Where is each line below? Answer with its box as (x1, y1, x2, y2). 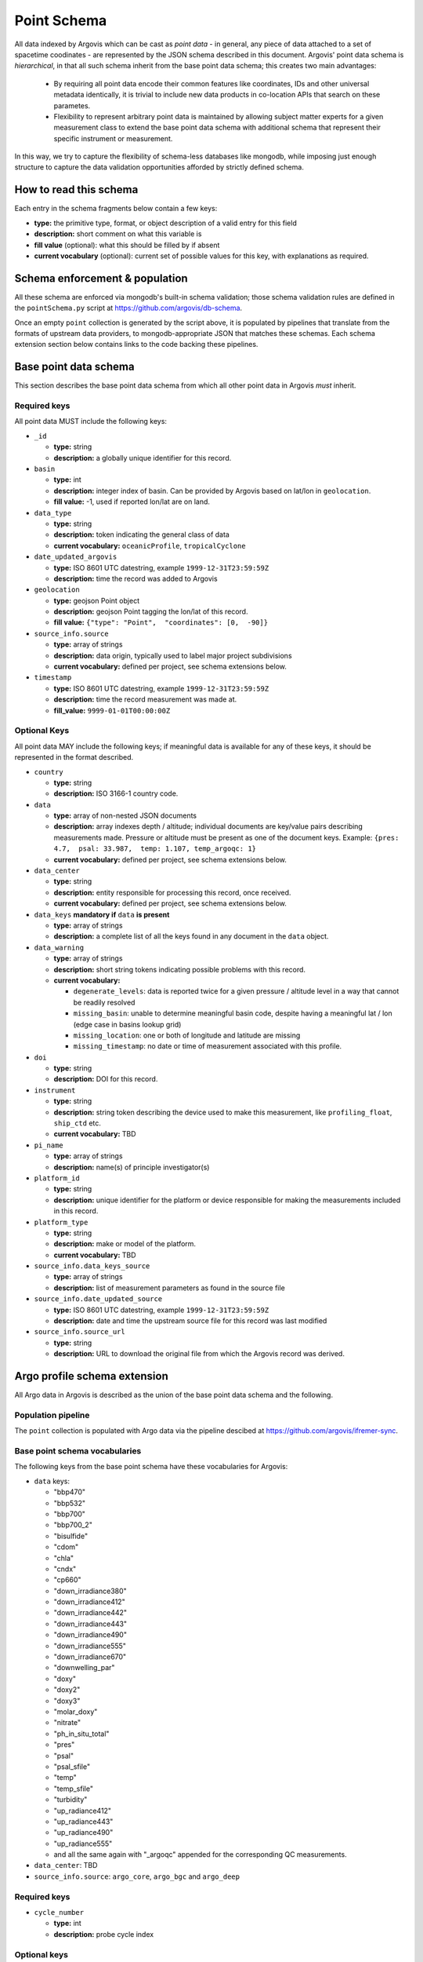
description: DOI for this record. (53, 1074, 158, 1084)
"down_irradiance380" (53, 1586, 127, 1595)
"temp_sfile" (53, 1784, 94, 1793)
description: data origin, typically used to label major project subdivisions (53, 651, 293, 660)
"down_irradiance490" (53, 1630, 127, 1639)
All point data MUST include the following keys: (14, 417, 168, 426)
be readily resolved (73, 997, 136, 1007)
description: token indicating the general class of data (53, 530, 230, 539)
